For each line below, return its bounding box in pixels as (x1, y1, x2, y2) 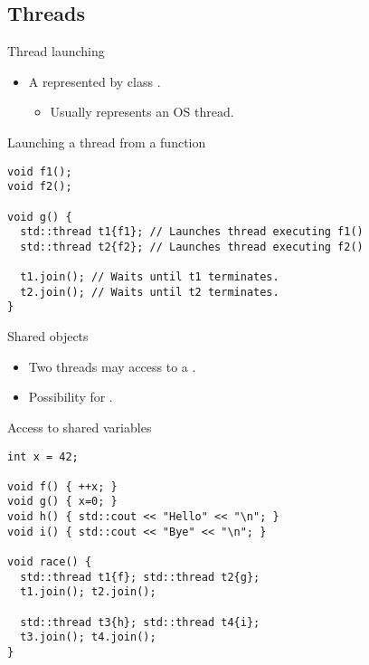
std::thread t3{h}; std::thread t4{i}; (20, 615, 260, 629)
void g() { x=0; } (7, 495, 118, 508)
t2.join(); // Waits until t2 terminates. (20, 285, 279, 299)
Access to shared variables (7, 417, 152, 436)
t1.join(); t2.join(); (20, 585, 156, 599)
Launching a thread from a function (7, 132, 206, 151)
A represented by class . (28, 71, 161, 90)
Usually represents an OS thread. (50, 102, 234, 121)
